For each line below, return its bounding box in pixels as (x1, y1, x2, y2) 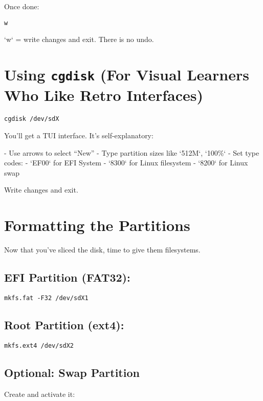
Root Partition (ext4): (4, 316, 124, 332)
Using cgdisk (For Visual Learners (4, 64, 249, 85)
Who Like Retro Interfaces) (4, 85, 203, 105)
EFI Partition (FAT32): (4, 269, 130, 285)
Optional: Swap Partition (4, 364, 140, 380)
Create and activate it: (4, 388, 75, 399)
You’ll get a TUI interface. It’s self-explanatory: (4, 130, 154, 140)
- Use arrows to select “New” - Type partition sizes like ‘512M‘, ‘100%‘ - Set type (4, 147, 259, 158)
